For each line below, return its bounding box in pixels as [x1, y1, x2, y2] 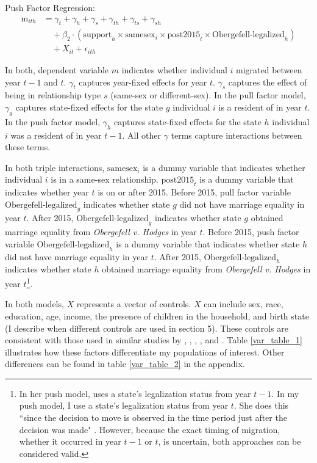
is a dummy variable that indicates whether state [116, 237, 300, 250]
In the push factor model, [5, 115, 101, 128]
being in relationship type [5, 89, 101, 101]
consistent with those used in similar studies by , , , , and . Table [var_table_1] [5, 334, 302, 346]
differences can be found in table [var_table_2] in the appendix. [5, 357, 245, 370]
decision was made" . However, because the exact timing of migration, [19, 423, 280, 436]
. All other [122, 128, 161, 141]
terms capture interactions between [171, 128, 302, 141]
